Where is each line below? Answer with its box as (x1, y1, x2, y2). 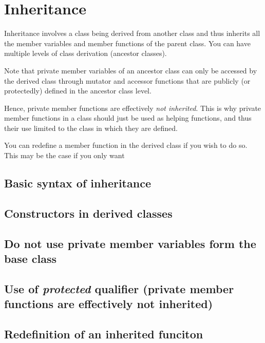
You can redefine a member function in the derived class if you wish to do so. (4, 140, 248, 150)
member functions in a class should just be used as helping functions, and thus (4, 112, 252, 123)
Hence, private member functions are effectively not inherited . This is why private (4, 102, 261, 113)
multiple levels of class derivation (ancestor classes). (4, 48, 167, 59)
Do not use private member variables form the (4, 235, 256, 251)
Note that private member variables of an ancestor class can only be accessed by (4, 65, 257, 75)
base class (4, 251, 57, 266)
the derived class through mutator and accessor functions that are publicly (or (4, 75, 251, 86)
